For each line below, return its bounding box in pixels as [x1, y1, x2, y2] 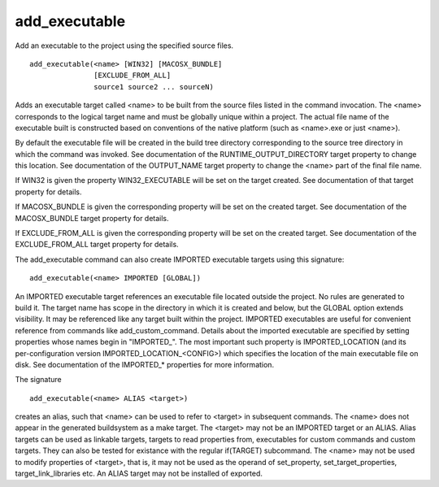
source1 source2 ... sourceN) [93, 82, 215, 91]
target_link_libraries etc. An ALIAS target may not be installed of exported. [15, 468, 263, 479]
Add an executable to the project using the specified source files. [15, 41, 234, 50]
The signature [15, 375, 62, 385]
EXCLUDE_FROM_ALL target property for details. [15, 240, 179, 250]
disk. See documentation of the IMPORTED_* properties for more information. [15, 359, 275, 369]
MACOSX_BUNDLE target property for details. [15, 213, 170, 223]
